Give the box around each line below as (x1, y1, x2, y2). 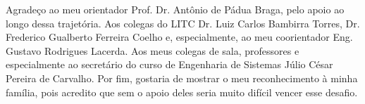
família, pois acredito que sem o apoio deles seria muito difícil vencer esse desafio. (6, 84, 358, 99)
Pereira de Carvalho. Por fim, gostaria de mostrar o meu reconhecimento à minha (6, 70, 358, 85)
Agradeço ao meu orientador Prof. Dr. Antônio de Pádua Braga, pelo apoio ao (6, 2, 345, 16)
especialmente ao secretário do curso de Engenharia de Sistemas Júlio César (6, 57, 333, 72)
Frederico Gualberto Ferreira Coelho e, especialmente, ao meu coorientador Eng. (6, 30, 353, 44)
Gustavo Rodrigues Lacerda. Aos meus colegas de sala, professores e (6, 43, 299, 58)
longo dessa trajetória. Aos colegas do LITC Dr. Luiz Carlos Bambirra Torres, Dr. (6, 15, 360, 30)
